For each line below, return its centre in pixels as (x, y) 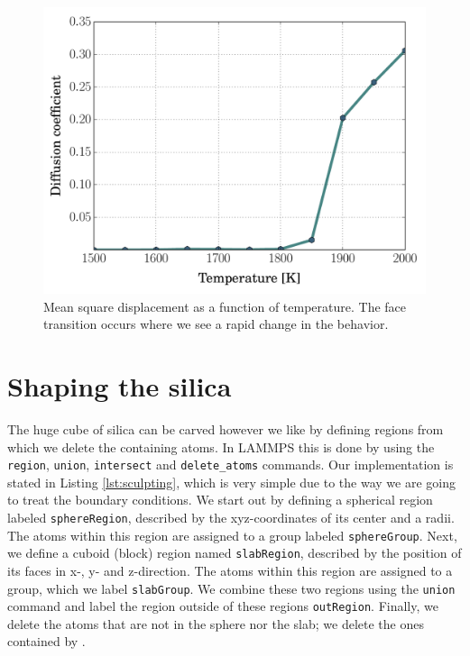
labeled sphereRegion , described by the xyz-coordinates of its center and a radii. (231, 517)
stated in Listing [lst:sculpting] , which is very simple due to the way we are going (231, 482)
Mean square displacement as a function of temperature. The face (225, 306)
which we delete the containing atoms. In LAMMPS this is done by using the (221, 446)
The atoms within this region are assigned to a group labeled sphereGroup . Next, (232, 535)
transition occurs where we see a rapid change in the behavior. (216, 324)
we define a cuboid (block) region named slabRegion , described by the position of (235, 553)
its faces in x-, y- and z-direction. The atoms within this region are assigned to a (230, 570)
